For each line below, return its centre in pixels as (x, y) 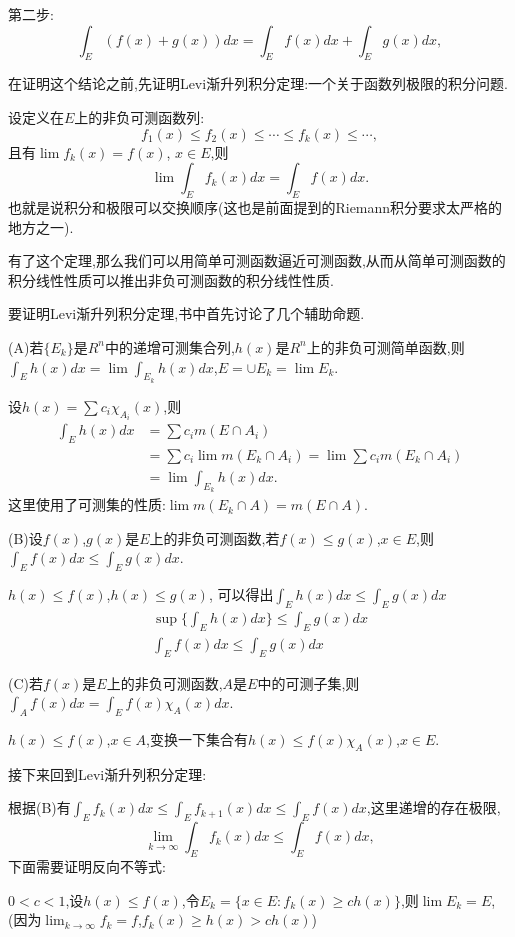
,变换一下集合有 (197, 739)
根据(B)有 (39, 807)
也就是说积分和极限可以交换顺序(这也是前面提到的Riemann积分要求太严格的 (255, 206)
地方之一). (41, 226)
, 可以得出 (241, 594)
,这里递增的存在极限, (433, 807)
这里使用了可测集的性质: (87, 504)
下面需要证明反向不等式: (87, 866)
